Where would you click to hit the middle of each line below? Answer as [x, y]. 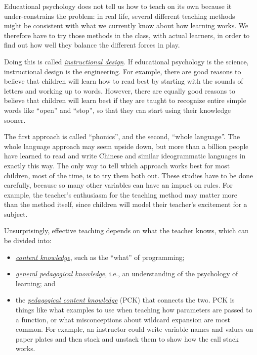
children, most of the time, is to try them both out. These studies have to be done [128, 175]
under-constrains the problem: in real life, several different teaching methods [120, 16]
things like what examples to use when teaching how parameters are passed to [134, 310]
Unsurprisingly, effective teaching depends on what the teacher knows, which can [127, 230]
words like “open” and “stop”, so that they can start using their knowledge [117, 110]
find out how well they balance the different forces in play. [92, 45]
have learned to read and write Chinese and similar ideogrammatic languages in [125, 156]
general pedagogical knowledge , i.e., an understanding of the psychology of [127, 274]
